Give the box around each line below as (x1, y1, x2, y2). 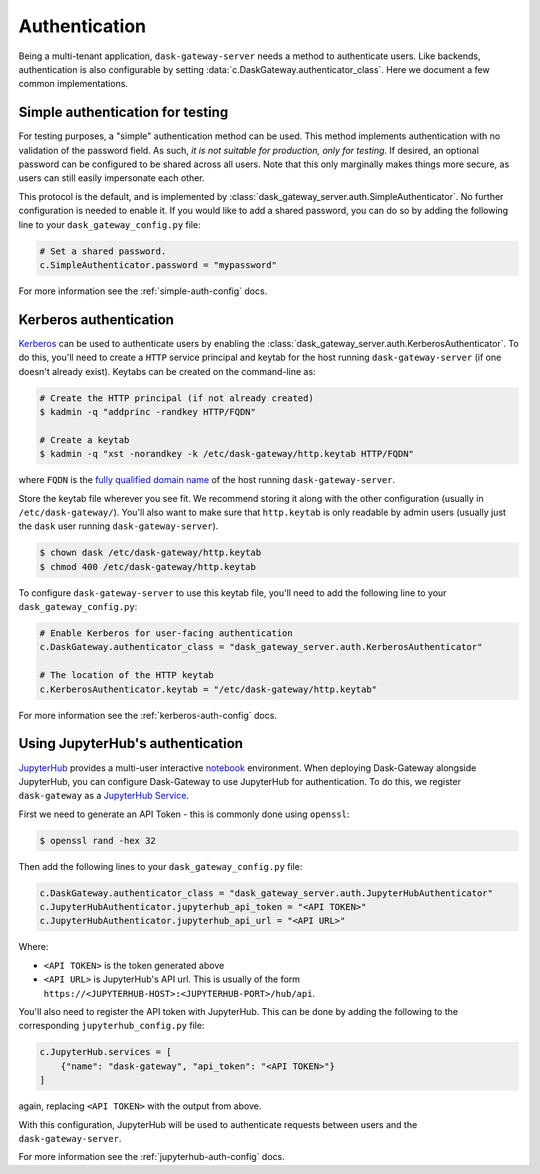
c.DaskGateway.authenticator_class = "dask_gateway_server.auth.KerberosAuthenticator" (39, 641, 483, 653)
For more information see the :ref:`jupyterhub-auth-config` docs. (18, 1151, 285, 1163)
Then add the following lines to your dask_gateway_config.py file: (18, 860, 303, 872)
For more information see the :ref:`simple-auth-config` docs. (18, 285, 268, 297)
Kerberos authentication (18, 311, 175, 328)
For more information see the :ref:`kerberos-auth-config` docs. (18, 709, 277, 721)
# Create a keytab (39, 434, 130, 445)
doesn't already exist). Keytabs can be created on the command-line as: (18, 365, 316, 377)
